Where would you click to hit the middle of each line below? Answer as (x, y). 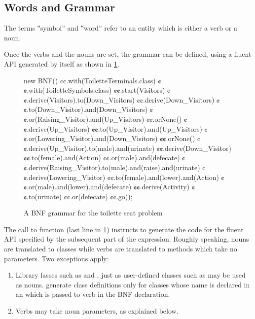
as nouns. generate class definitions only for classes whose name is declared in (133, 284)
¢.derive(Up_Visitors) (57, 128)
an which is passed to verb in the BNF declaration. (93, 294)
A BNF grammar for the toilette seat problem (93, 213)
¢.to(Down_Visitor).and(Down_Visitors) (86, 109)
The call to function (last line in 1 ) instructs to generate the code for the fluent (124, 229)
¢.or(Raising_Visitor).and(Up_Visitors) (84, 119)
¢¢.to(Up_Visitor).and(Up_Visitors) (147, 128)
